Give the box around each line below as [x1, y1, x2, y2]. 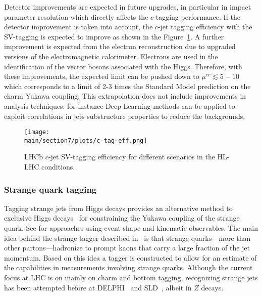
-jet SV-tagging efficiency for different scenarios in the [48, 151, 215, 162]
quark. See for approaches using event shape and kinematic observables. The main [4, 223, 258, 233]
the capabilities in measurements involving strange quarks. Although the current [4, 262, 253, 273]
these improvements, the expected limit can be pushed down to [4, 71, 199, 81]
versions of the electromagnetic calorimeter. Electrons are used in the [4, 51, 218, 61]
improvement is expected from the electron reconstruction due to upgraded [4, 41, 236, 52]
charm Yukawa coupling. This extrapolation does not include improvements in [4, 91, 246, 101]
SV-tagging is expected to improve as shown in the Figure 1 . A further [4, 31, 224, 41]
